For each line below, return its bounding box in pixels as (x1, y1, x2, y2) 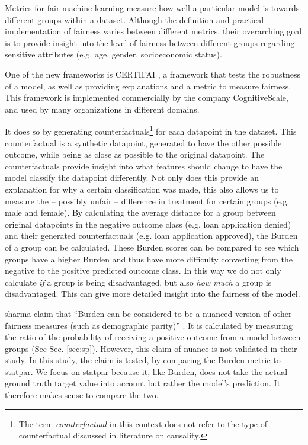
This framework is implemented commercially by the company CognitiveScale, (5, 91, 288, 104)
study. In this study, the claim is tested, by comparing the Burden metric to (5, 354, 281, 366)
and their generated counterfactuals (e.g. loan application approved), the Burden (5, 229, 298, 242)
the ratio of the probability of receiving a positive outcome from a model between (5, 331, 301, 343)
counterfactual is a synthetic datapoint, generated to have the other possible (5, 136, 282, 149)
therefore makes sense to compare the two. (5, 389, 159, 401)
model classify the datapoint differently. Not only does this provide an (5, 171, 259, 184)
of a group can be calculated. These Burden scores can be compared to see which (5, 241, 299, 253)
